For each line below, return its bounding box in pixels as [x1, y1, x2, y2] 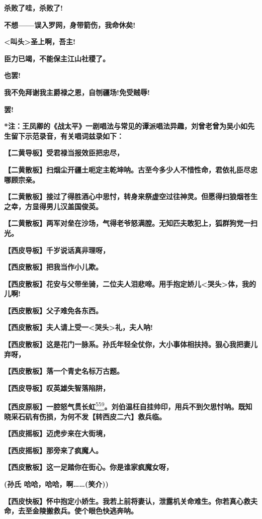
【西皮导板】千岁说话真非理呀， [4, 244, 110, 255]
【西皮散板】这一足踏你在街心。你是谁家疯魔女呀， [4, 462, 173, 472]
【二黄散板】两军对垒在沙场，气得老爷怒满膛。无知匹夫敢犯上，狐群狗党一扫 [4, 218, 257, 228]
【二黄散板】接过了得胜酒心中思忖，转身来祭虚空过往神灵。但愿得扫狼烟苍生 [4, 191, 257, 202]
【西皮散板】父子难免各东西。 [4, 305, 103, 315]
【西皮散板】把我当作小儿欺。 [4, 262, 103, 272]
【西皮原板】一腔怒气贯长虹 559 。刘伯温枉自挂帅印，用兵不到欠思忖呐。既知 [4, 400, 252, 412]
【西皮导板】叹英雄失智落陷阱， [4, 382, 110, 393]
